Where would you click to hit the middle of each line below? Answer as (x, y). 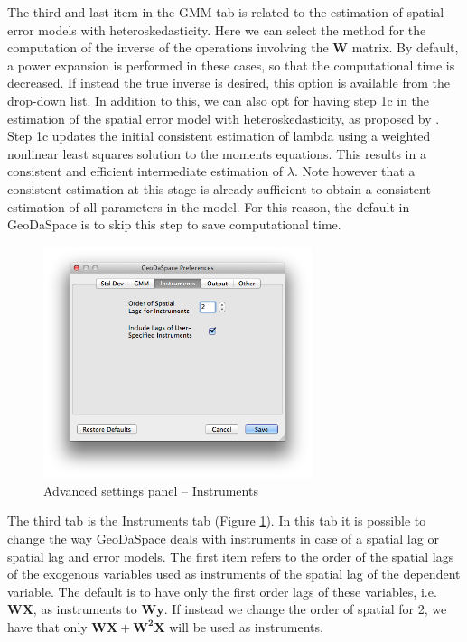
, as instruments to (85, 609)
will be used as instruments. (246, 626)
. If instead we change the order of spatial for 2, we (305, 609)
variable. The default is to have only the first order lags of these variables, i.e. (222, 591)
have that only (47, 626)
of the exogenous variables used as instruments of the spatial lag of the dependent (234, 574)
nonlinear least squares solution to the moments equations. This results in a (217, 153)
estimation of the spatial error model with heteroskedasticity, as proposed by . (224, 118)
